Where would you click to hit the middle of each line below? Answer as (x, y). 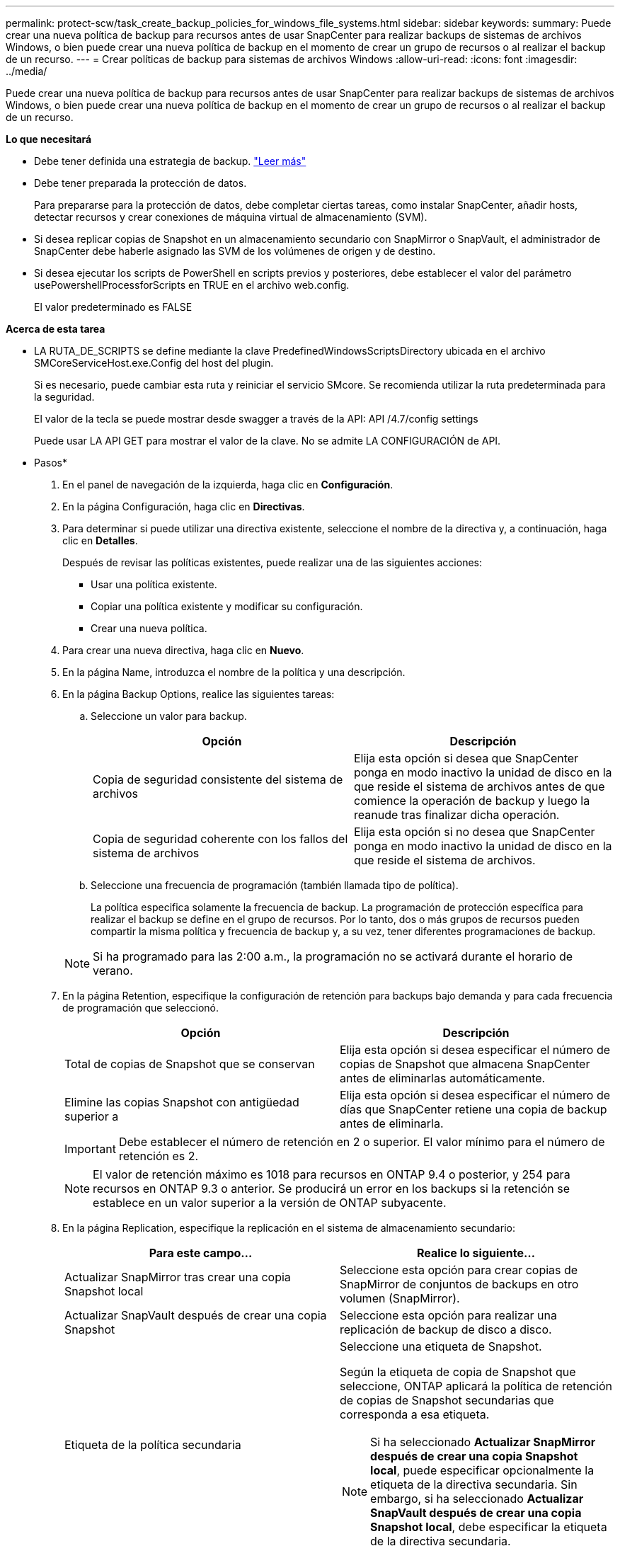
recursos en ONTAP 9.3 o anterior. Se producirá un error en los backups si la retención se (331, 1189)
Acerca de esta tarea (56, 329)
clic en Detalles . (100, 540)
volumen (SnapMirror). (400, 1298)
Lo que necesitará (49, 139)
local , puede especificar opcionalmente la (482, 1470)
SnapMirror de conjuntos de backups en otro (459, 1284)
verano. (113, 970)
